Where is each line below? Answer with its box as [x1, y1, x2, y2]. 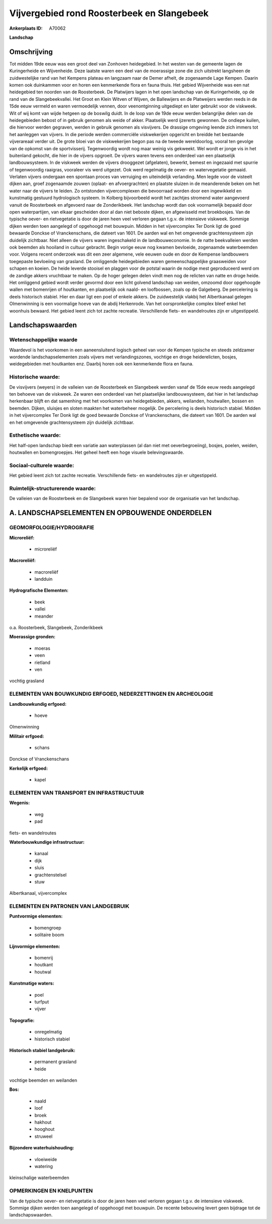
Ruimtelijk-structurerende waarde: [9, 484, 96, 492]
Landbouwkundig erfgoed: [9, 701, 66, 707]
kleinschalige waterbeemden [9, 1175, 70, 1181]
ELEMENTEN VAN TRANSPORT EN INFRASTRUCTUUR [9, 789, 144, 797]
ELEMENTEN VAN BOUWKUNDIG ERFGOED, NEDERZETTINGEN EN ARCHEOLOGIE [9, 691, 214, 698]
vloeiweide [34, 1156, 57, 1162]
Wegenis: [9, 800, 30, 806]
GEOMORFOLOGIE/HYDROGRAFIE [9, 524, 94, 531]
